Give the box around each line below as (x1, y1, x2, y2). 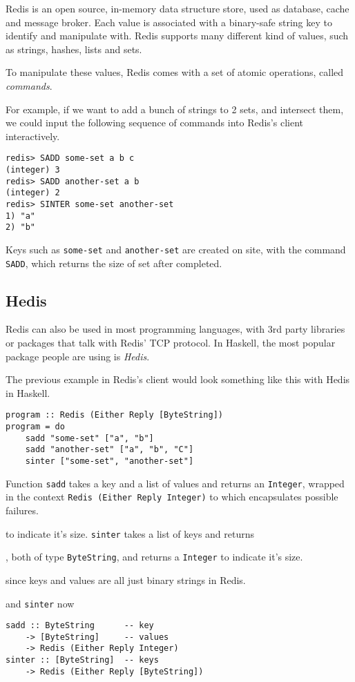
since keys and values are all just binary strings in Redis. (6, 572, 246, 587)
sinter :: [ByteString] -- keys (6, 655, 159, 665)
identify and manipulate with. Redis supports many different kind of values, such (6, 28, 349, 43)
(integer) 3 (6, 165, 60, 175)
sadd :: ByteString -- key (6, 621, 154, 631)
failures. (6, 503, 39, 518)
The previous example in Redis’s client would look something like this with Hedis (6, 372, 350, 387)
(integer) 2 (6, 188, 60, 198)
